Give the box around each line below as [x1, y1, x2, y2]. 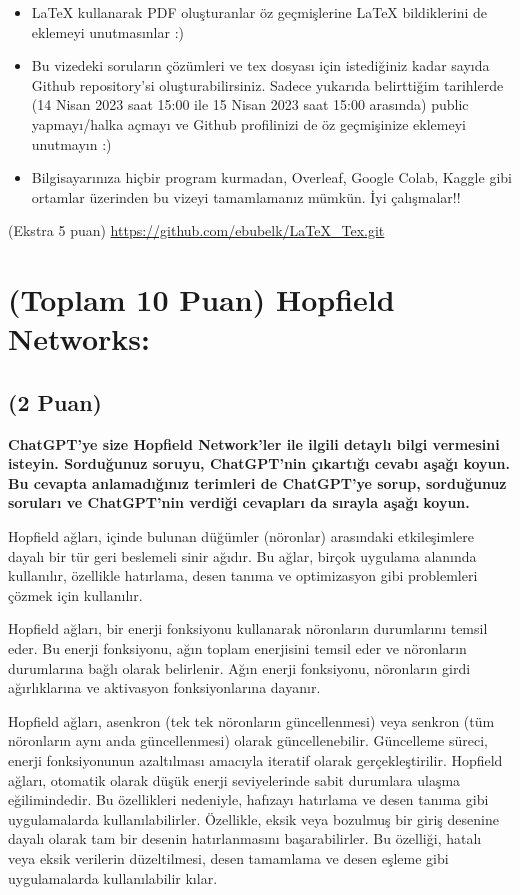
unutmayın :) [31, 133, 112, 154]
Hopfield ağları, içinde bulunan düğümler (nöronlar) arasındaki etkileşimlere [8, 526, 474, 547]
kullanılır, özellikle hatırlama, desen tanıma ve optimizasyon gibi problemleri [8, 565, 478, 586]
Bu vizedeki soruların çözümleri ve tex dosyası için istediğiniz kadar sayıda [31, 55, 490, 76]
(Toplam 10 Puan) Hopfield [8, 279, 395, 320]
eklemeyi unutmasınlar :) [31, 21, 184, 42]
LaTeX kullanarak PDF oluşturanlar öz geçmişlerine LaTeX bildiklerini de [31, 2, 487, 22]
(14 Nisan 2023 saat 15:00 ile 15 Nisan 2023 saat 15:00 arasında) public [31, 94, 469, 115]
